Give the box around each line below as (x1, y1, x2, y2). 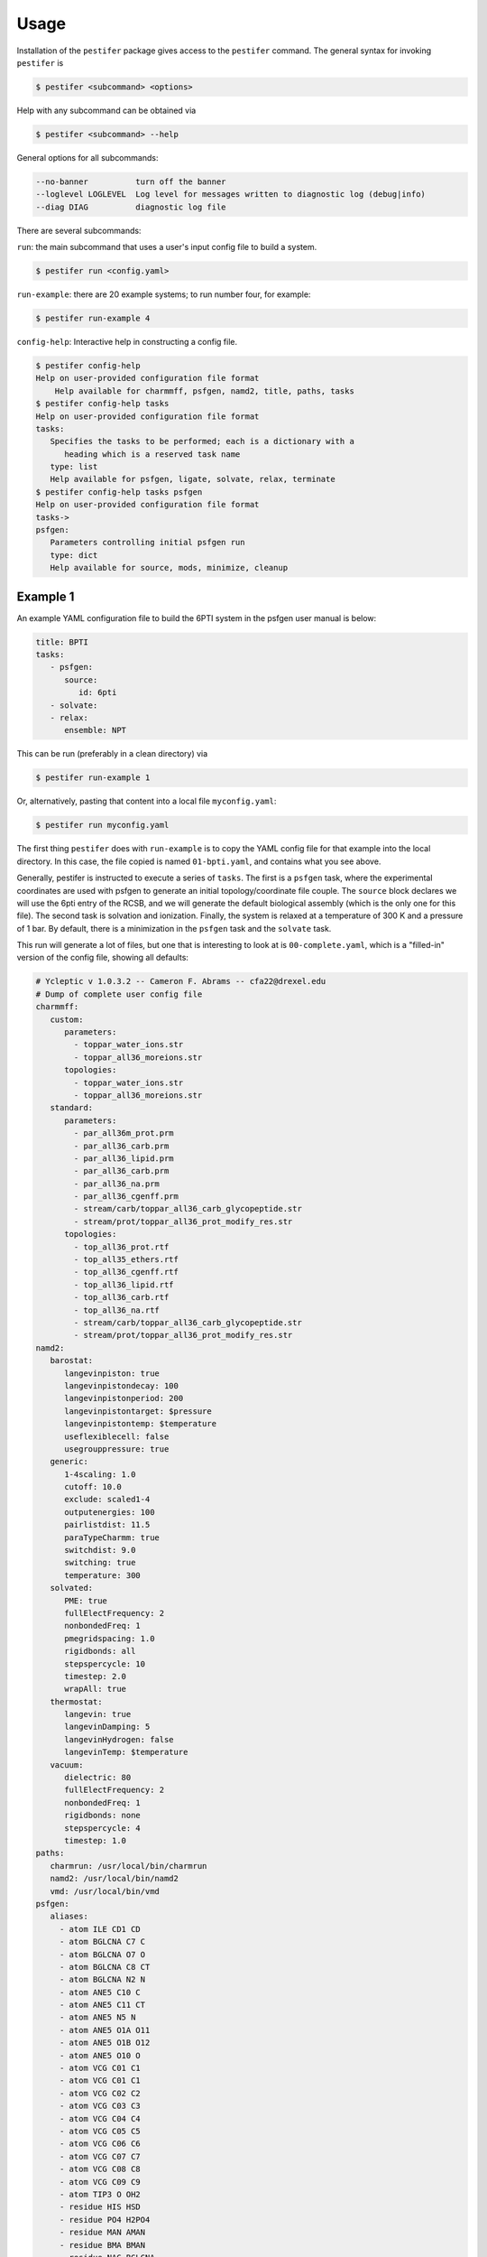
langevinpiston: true (64, 1368, 160, 1379)
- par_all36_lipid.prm (73, 1153, 175, 1164)
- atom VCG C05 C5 (59, 2126, 142, 2136)
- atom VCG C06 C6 (59, 2139, 142, 2149)
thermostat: (50, 1696, 103, 1706)
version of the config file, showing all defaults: (16, 952, 189, 963)
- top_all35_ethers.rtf (73, 1255, 179, 1265)
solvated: (50, 1583, 94, 1593)
